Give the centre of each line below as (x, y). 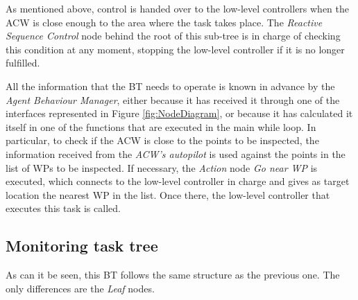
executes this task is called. (63, 208)
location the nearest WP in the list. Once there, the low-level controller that (168, 194)
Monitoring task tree (82, 246)
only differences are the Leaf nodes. (80, 288)
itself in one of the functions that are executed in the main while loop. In (161, 126)
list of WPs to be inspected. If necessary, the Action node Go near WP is (162, 167)
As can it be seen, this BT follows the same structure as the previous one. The (173, 275)
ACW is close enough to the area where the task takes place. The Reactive (164, 22)
